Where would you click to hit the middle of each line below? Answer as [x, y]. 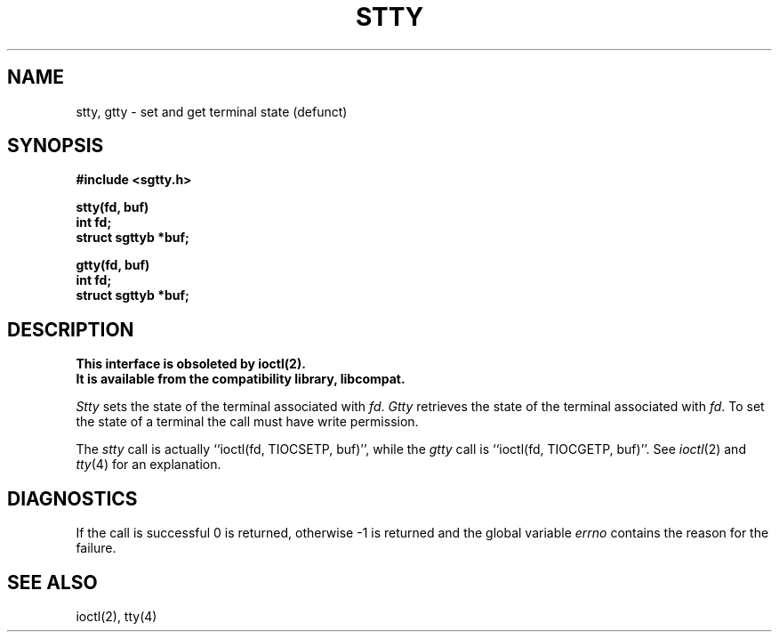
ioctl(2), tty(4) [116, 616]
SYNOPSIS [56, 146]
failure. [96, 548]
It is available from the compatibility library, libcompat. [241, 379]
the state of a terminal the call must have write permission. [247, 422]
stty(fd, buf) [112, 207]
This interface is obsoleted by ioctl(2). [191, 364]
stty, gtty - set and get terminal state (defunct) [212, 111]
